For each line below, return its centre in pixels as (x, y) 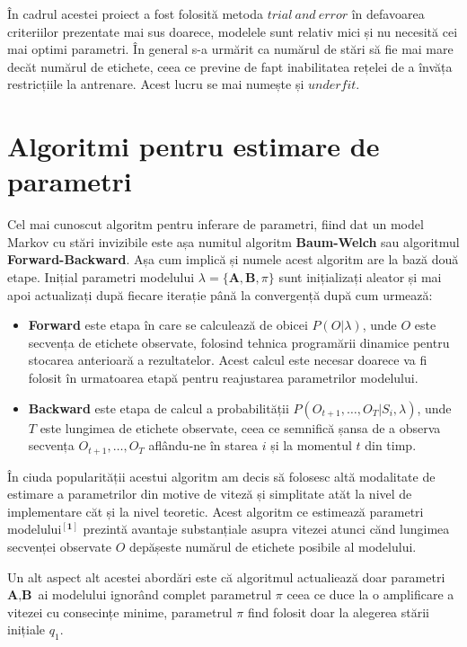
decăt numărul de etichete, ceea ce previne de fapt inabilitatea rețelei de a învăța (230, 66)
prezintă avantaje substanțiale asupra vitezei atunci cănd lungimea (266, 529)
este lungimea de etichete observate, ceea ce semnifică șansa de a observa (240, 427)
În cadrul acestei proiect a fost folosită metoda (135, 13)
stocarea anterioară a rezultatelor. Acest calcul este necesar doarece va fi (228, 360)
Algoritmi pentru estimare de (194, 146)
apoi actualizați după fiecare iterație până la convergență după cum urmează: (220, 294)
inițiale (26, 629)
